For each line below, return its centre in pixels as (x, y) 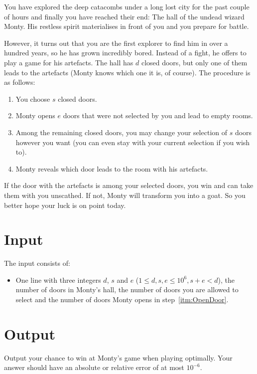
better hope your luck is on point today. (65, 205)
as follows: (20, 82)
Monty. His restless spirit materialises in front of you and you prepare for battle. (127, 26)
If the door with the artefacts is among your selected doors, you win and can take (129, 185)
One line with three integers (58, 280)
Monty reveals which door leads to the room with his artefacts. (112, 168)
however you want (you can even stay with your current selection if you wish (133, 142)
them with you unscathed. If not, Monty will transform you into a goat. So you (125, 195)
